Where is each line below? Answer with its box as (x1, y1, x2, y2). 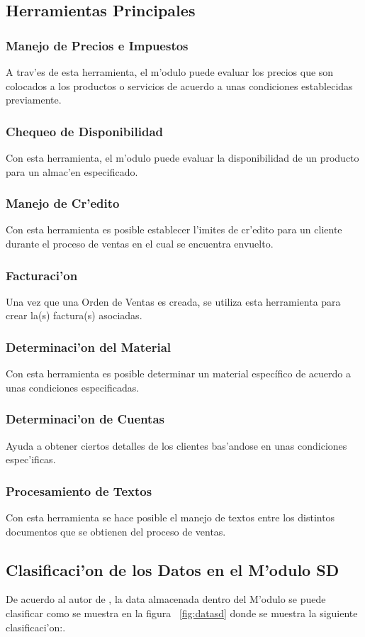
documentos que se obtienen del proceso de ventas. (6, 524, 226, 538)
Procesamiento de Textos (6, 482, 152, 499)
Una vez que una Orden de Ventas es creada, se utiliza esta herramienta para (6, 294, 341, 309)
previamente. (6, 92, 62, 107)
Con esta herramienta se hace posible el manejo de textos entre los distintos (6, 510, 335, 525)
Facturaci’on (6, 266, 78, 284)
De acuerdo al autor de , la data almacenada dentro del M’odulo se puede (6, 592, 326, 606)
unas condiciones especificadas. (6, 380, 140, 394)
